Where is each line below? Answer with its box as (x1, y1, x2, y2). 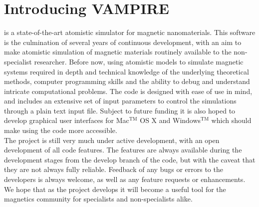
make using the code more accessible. (4, 125, 117, 135)
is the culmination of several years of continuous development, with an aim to (4, 36, 242, 47)
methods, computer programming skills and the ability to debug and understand (4, 76, 250, 86)
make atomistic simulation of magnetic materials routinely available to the (4, 46, 232, 57)
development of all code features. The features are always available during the (4, 144, 242, 155)
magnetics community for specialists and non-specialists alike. (4, 193, 193, 204)
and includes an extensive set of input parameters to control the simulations (4, 95, 237, 106)
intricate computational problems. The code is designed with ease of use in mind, (4, 85, 253, 96)
